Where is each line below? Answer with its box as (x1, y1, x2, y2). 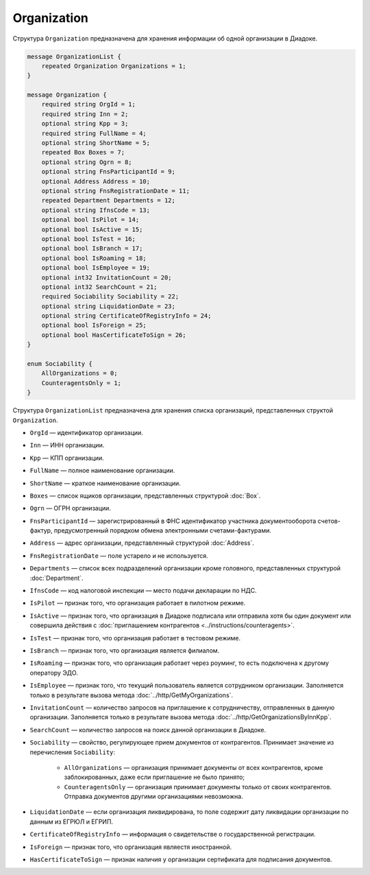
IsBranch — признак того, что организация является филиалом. (29, 646, 220, 655)
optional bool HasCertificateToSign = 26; (41, 331, 186, 339)
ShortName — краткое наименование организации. (29, 479, 181, 487)
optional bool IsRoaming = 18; (41, 254, 147, 262)
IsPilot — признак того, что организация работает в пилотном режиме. (29, 599, 246, 607)
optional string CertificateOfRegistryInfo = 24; (41, 312, 212, 320)
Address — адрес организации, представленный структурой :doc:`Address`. (29, 539, 255, 547)
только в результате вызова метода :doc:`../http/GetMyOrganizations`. (29, 690, 233, 699)
